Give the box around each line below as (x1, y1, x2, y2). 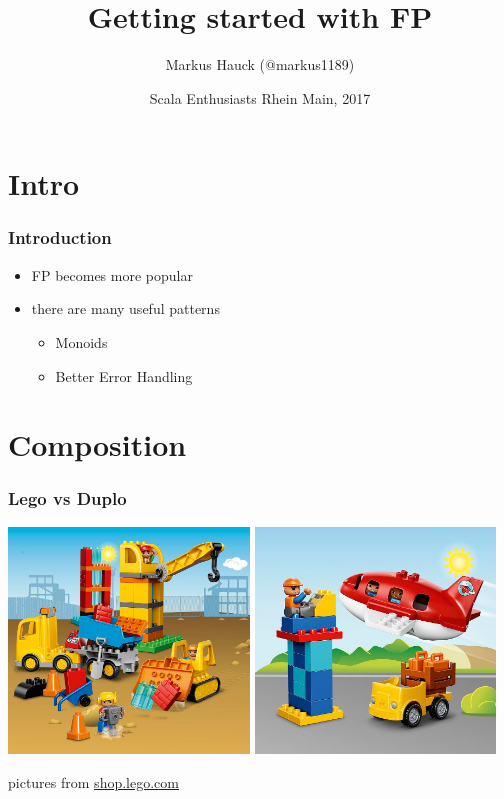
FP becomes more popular (31, 264, 193, 285)
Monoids (55, 331, 108, 352)
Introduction (8, 225, 112, 250)
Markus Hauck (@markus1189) (165, 54, 355, 75)
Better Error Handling (55, 365, 193, 386)
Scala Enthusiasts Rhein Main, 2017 (149, 87, 371, 108)
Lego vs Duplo (8, 486, 127, 511)
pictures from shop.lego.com (8, 771, 179, 792)
